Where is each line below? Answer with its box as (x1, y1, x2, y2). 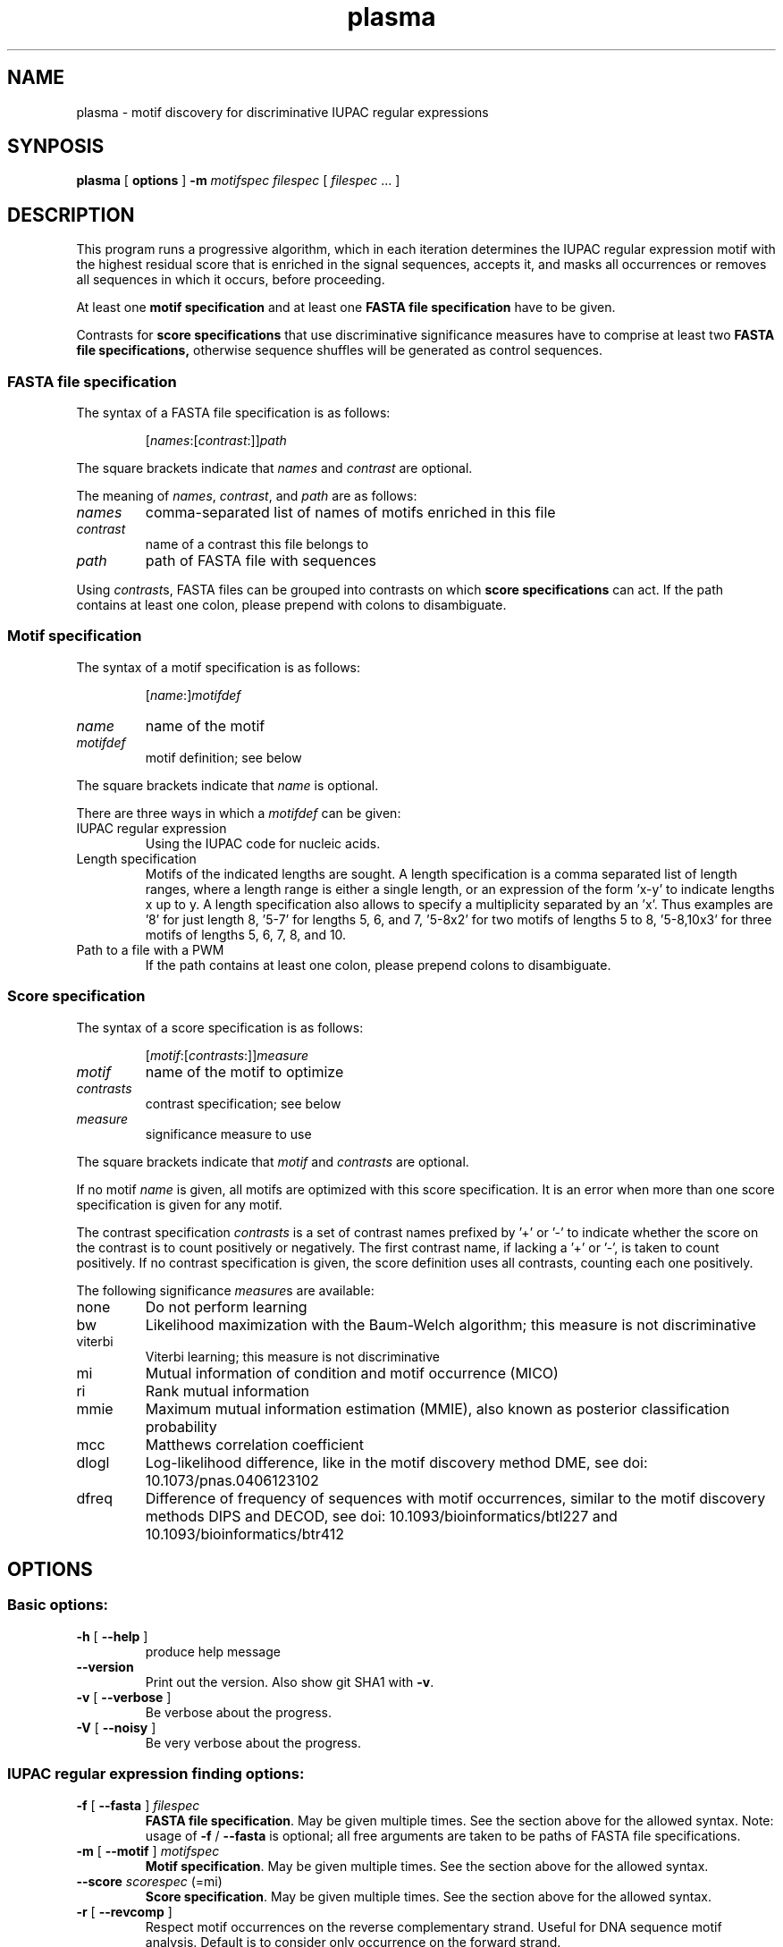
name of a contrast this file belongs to (145, 536, 369, 552)
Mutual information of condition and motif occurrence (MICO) (145, 1363, 559, 1382)
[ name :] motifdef (145, 687, 241, 703)
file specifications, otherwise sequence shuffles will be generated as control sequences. (76, 342, 603, 358)
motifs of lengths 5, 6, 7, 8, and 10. (145, 926, 347, 942)
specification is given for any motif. (76, 1196, 282, 1212)
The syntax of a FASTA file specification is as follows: (76, 405, 391, 421)
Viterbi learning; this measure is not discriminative (145, 1348, 440, 1364)
